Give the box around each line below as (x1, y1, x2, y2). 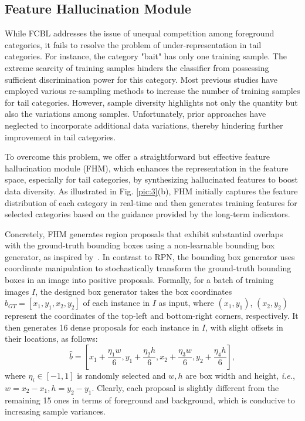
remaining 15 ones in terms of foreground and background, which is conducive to (5, 393, 295, 406)
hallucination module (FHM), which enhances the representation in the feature (5, 161, 289, 174)
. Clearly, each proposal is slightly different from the (91, 381, 279, 393)
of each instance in (83, 297, 150, 309)
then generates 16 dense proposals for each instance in (5, 321, 199, 333)
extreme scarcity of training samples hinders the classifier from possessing (5, 61, 269, 73)
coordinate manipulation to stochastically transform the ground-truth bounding (5, 262, 292, 274)
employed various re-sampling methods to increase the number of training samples (5, 85, 300, 97)
